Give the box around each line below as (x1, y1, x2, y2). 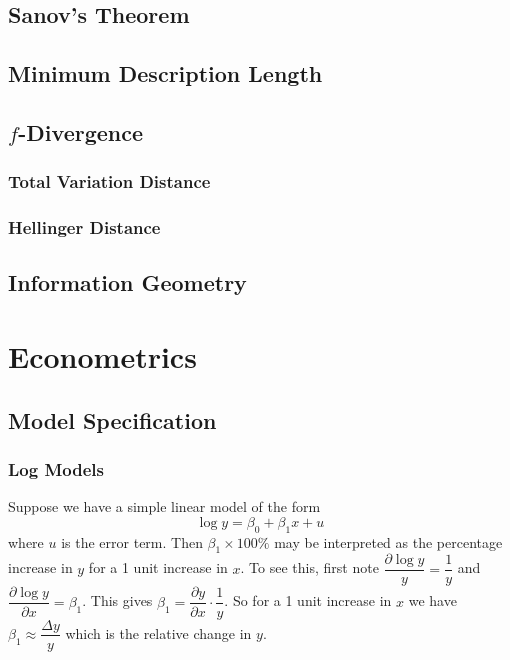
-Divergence (18, 116, 144, 147)
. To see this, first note (240, 557, 379, 578)
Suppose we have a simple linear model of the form (8, 496, 321, 517)
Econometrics (8, 336, 197, 376)
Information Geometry (8, 267, 247, 298)
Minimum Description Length (8, 58, 323, 89)
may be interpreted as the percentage (274, 531, 503, 552)
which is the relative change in (65, 622, 252, 643)
